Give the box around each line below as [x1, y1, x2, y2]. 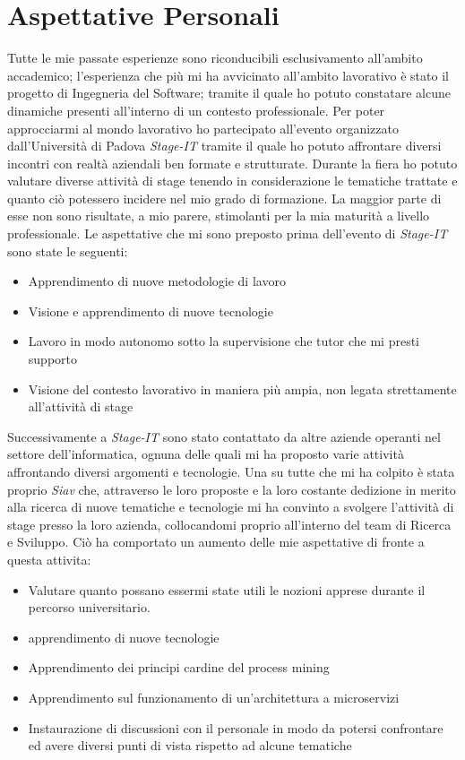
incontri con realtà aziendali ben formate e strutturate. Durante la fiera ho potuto [7, 153, 458, 172]
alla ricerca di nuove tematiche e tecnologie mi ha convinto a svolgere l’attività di [7, 497, 454, 516]
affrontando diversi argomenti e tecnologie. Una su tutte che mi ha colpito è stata [7, 462, 455, 480]
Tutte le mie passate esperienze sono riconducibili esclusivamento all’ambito [7, 48, 423, 67]
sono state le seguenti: [7, 241, 128, 260]
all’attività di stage [28, 397, 133, 416]
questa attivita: [7, 549, 91, 568]
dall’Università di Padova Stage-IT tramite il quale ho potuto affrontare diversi [7, 136, 442, 155]
